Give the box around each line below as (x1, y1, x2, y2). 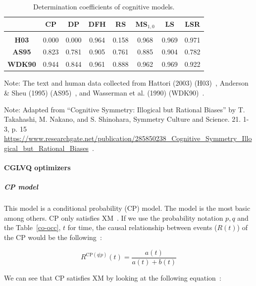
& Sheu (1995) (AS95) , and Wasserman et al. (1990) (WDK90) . (4, 87, 205, 97)
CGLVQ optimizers (4, 162, 71, 173)
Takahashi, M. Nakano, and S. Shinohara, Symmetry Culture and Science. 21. (4, 114, 241, 124)
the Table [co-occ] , (4, 222, 61, 233)
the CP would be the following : (4, 232, 102, 242)
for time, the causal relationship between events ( (67, 222, 217, 233)
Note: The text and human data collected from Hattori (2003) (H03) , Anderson (4, 78, 249, 88)
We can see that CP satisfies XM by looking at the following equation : (4, 272, 221, 283)
